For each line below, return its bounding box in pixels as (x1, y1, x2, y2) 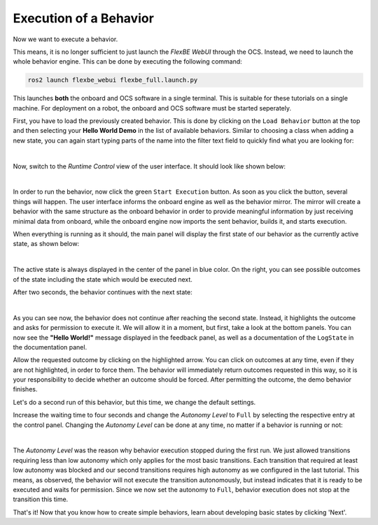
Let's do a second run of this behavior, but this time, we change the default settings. (13, 398, 256, 406)
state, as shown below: (13, 240, 80, 248)
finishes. (13, 385, 38, 394)
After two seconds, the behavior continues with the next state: (13, 287, 192, 296)
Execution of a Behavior (13, 10, 154, 26)
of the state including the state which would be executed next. (13, 275, 192, 283)
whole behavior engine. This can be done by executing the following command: (13, 57, 243, 66)
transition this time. (13, 495, 69, 503)
